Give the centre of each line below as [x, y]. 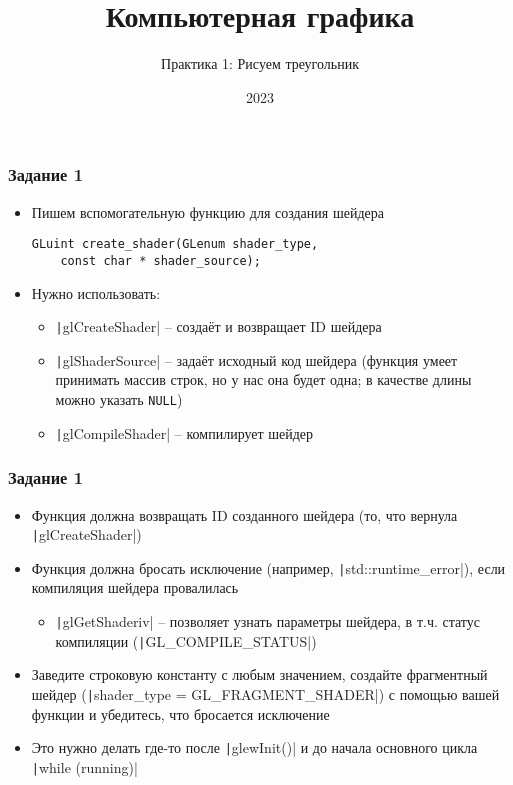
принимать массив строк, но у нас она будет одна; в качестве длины [263, 379]
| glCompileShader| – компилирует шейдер [184, 432]
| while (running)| [84, 766]
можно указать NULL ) [119, 399]
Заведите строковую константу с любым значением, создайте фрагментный [259, 674]
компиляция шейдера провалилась [135, 587]
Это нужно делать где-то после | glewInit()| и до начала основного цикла [254, 747]
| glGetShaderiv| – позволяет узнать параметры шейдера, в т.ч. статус [267, 621]
